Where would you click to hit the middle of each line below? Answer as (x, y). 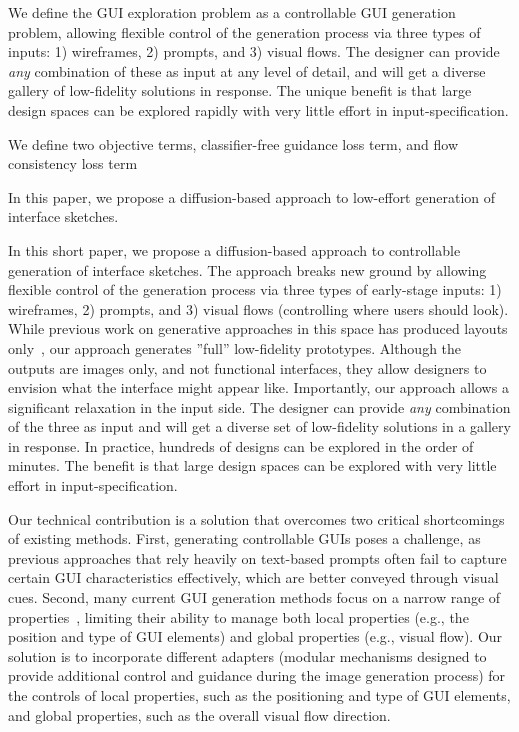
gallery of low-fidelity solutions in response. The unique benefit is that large (240, 90)
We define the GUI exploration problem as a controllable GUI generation (232, 12)
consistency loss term (73, 163)
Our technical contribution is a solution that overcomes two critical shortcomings (256, 518)
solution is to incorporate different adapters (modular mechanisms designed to (247, 655)
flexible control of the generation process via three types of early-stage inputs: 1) (255, 289)
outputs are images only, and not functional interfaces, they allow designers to (247, 367)
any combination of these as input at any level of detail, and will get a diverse (247, 70)
